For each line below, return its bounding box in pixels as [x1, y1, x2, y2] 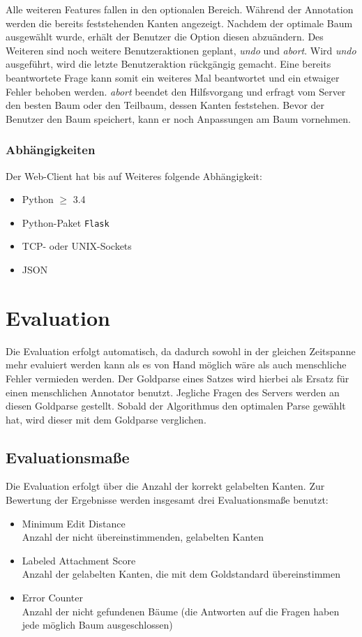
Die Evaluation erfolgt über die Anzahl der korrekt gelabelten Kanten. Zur [6, 479, 325, 493]
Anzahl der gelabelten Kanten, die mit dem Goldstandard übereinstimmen [22, 567, 340, 581]
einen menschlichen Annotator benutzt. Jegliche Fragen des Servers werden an [6, 384, 340, 399]
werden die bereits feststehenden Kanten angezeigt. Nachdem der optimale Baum [6, 15, 353, 30]
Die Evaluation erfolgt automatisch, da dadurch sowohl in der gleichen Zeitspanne [6, 343, 356, 358]
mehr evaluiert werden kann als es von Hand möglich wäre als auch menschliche [6, 357, 347, 372]
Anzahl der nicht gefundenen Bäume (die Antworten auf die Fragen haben [22, 604, 340, 618]
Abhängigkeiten [6, 141, 96, 158]
